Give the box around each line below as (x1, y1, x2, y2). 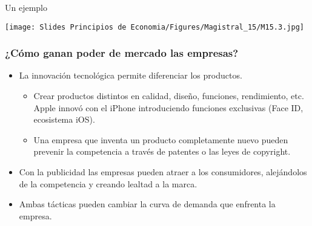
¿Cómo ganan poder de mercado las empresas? (5, 45, 239, 60)
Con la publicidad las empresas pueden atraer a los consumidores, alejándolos (19, 166, 307, 178)
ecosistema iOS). (33, 113, 95, 126)
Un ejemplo (5, 1, 47, 13)
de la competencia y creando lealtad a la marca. (19, 177, 197, 190)
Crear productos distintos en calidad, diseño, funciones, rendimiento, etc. (33, 89, 304, 102)
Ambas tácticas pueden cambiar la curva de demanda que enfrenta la (19, 198, 276, 210)
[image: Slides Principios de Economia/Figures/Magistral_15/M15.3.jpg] (5, 22, 304, 31)
